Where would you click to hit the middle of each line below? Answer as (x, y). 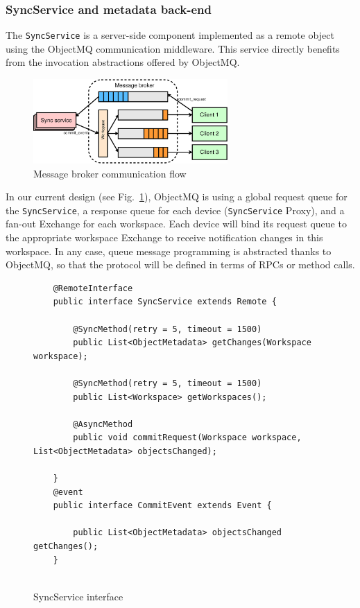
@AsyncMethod (103, 424)
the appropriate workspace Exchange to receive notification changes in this (164, 237)
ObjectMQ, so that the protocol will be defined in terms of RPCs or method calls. (180, 264)
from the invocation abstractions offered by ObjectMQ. (123, 62)
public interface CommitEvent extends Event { (162, 506)
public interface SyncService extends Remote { (165, 302)
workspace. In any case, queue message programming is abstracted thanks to (169, 251)
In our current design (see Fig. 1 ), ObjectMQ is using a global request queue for (177, 197)
